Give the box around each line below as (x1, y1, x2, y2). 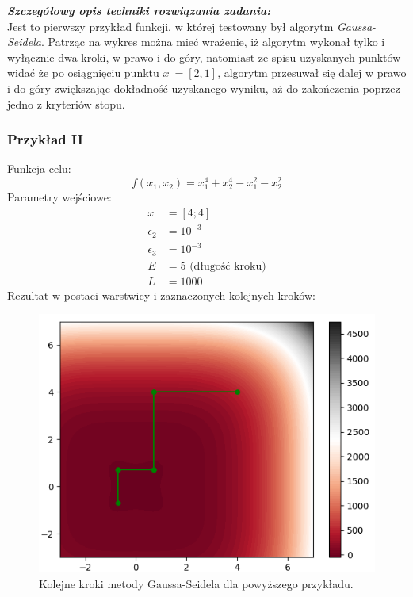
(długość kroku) (189, 260, 266, 272)
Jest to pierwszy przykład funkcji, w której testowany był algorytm (7, 17, 334, 34)
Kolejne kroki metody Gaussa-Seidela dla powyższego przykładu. (39, 575, 354, 591)
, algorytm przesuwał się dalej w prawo (217, 64, 407, 81)
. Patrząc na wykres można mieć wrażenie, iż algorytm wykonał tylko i (40, 33, 385, 50)
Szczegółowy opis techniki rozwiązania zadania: (7, 2, 271, 18)
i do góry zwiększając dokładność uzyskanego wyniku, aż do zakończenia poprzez (7, 79, 400, 96)
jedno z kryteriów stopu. (7, 95, 125, 112)
